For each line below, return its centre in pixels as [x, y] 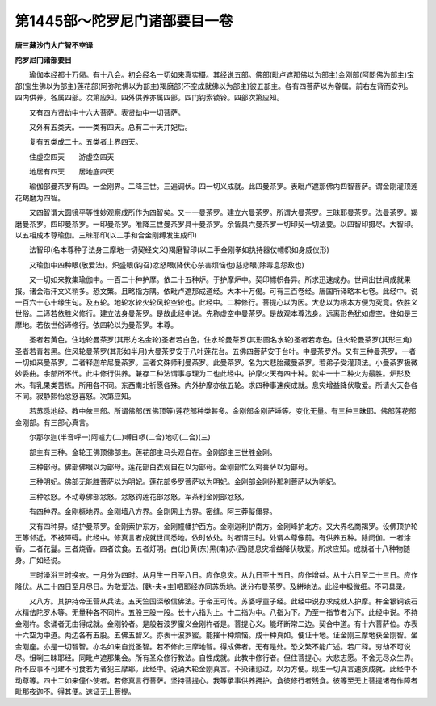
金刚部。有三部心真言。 [54, 422]
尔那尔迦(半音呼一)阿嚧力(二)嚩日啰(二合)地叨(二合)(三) [120, 437]
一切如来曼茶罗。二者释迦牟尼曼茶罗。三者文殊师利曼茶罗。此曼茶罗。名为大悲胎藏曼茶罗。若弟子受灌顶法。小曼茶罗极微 [216, 362]
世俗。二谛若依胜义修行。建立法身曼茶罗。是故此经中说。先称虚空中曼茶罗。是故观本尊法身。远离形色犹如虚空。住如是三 [216, 313]
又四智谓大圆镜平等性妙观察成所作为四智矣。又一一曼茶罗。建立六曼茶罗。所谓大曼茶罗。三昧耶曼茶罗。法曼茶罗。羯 [223, 212]
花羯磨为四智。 [40, 197]
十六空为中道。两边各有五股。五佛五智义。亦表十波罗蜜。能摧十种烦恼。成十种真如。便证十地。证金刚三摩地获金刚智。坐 [216, 635]
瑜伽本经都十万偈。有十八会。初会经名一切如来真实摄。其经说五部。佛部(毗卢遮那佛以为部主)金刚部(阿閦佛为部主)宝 [222, 75]
